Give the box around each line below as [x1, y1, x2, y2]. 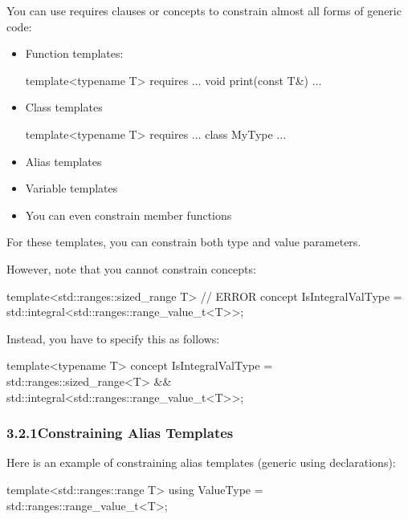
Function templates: [25, 45, 124, 62]
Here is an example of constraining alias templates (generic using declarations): [6, 454, 396, 471]
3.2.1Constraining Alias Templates [6, 423, 234, 443]
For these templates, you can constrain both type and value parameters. [6, 233, 361, 250]
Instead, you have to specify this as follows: [6, 330, 220, 347]
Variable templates [25, 180, 118, 197]
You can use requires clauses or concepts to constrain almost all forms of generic [6, 2, 402, 18]
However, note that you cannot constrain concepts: [6, 260, 256, 277]
